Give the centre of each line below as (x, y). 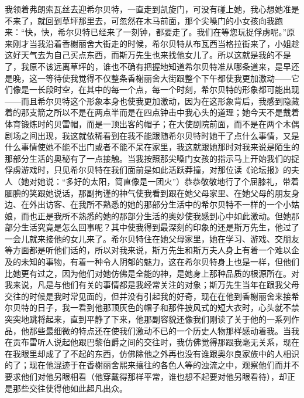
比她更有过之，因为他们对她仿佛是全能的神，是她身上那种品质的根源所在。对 (152, 273)
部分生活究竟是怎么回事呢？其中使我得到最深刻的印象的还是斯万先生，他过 (148, 227)
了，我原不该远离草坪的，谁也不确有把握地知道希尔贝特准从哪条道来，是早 (148, 66)
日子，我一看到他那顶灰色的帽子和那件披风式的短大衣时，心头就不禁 (168, 307)
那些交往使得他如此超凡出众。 (70, 388)
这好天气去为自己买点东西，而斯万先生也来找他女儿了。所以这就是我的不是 (148, 55)
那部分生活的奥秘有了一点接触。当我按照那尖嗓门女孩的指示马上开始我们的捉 (152, 158)
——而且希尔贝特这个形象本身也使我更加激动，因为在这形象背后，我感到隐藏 (152, 101)
